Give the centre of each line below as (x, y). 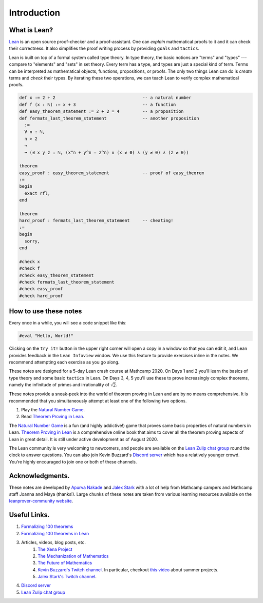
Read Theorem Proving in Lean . (53, 417)
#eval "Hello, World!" (46, 336)
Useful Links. (29, 515)
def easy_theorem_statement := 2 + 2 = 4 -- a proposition (102, 111)
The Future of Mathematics (65, 563)
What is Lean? (31, 30)
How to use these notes (46, 312)
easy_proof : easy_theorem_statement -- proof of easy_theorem (112, 173)
